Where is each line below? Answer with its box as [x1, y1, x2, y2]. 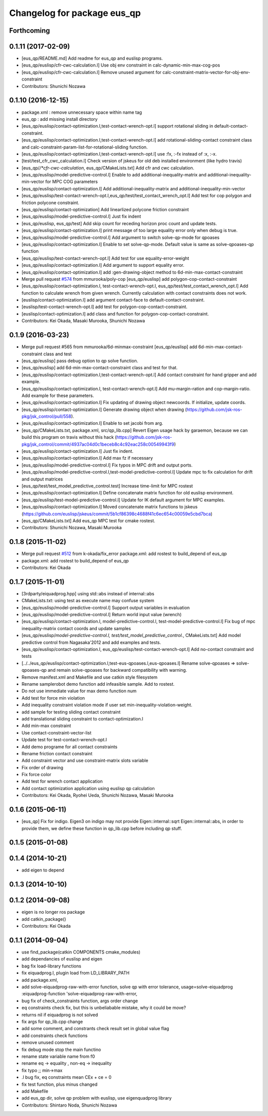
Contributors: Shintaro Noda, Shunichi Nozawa [21, 1102, 118, 1108]
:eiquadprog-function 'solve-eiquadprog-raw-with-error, [21, 991, 137, 997]
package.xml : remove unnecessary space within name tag [21, 109, 142, 115]
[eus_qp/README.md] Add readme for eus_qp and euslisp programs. [21, 55, 163, 62]
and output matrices [21, 476, 63, 482]
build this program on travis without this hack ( [21, 434, 117, 440]
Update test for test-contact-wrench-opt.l [21, 737, 107, 743]
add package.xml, [21, 977, 59, 983]
